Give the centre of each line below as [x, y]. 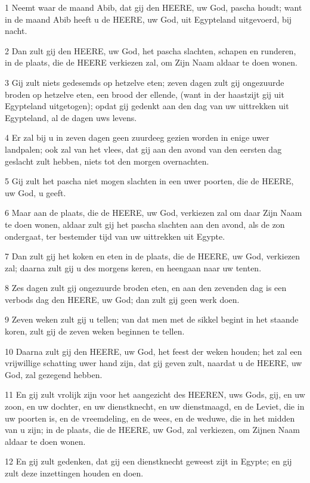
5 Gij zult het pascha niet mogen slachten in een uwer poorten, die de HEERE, [149, 181]
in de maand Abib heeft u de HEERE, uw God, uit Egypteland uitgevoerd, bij [148, 19]
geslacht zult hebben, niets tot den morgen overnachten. [107, 161]
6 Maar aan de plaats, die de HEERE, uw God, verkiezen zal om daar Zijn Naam [154, 213]
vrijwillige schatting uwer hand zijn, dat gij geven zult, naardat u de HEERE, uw [154, 363]
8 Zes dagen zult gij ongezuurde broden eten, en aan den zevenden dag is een [146, 288]
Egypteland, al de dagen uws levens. [71, 117]
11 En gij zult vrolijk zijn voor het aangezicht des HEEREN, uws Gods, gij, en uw [155, 394]
